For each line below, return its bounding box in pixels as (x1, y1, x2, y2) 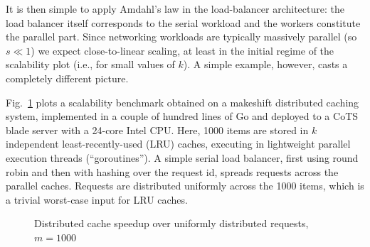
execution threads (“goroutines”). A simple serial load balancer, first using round (6, 150, 359, 165)
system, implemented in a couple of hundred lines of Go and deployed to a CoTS (6, 109, 359, 123)
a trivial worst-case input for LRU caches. (6, 192, 188, 207)
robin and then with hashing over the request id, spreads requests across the (6, 164, 339, 179)
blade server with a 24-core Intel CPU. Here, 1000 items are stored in (6, 122, 309, 137)
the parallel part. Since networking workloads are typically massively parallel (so (6, 29, 357, 44)
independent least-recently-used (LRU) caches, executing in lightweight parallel (6, 136, 351, 151)
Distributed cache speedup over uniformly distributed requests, (34, 216, 309, 231)
